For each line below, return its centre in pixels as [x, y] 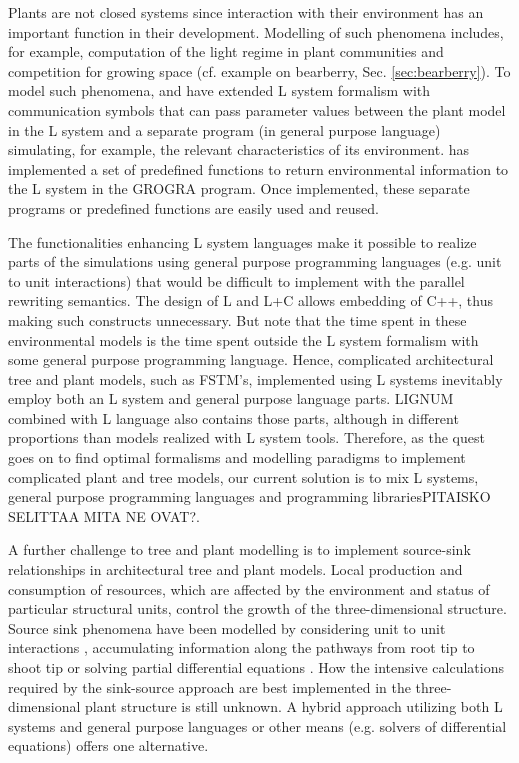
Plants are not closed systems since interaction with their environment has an [246, 12]
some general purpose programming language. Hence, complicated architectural [251, 359]
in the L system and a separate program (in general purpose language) [224, 129]
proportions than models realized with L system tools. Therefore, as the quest [246, 437]
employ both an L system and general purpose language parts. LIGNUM [231, 398]
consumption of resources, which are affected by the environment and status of [249, 588]
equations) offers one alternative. [108, 745]
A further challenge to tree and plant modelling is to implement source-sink [239, 549]
